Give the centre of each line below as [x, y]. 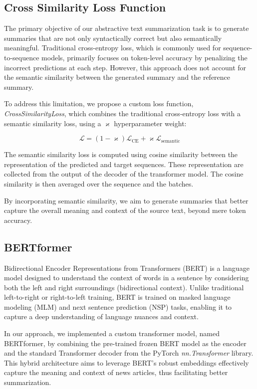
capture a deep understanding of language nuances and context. [101, 316]
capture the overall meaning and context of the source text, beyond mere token [125, 210]
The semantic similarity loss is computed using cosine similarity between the [121, 154]
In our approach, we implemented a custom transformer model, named [112, 333]
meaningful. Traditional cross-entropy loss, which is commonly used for [113, 48]
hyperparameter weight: [150, 123]
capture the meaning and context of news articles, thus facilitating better [116, 372]
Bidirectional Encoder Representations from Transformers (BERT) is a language [127, 268]
